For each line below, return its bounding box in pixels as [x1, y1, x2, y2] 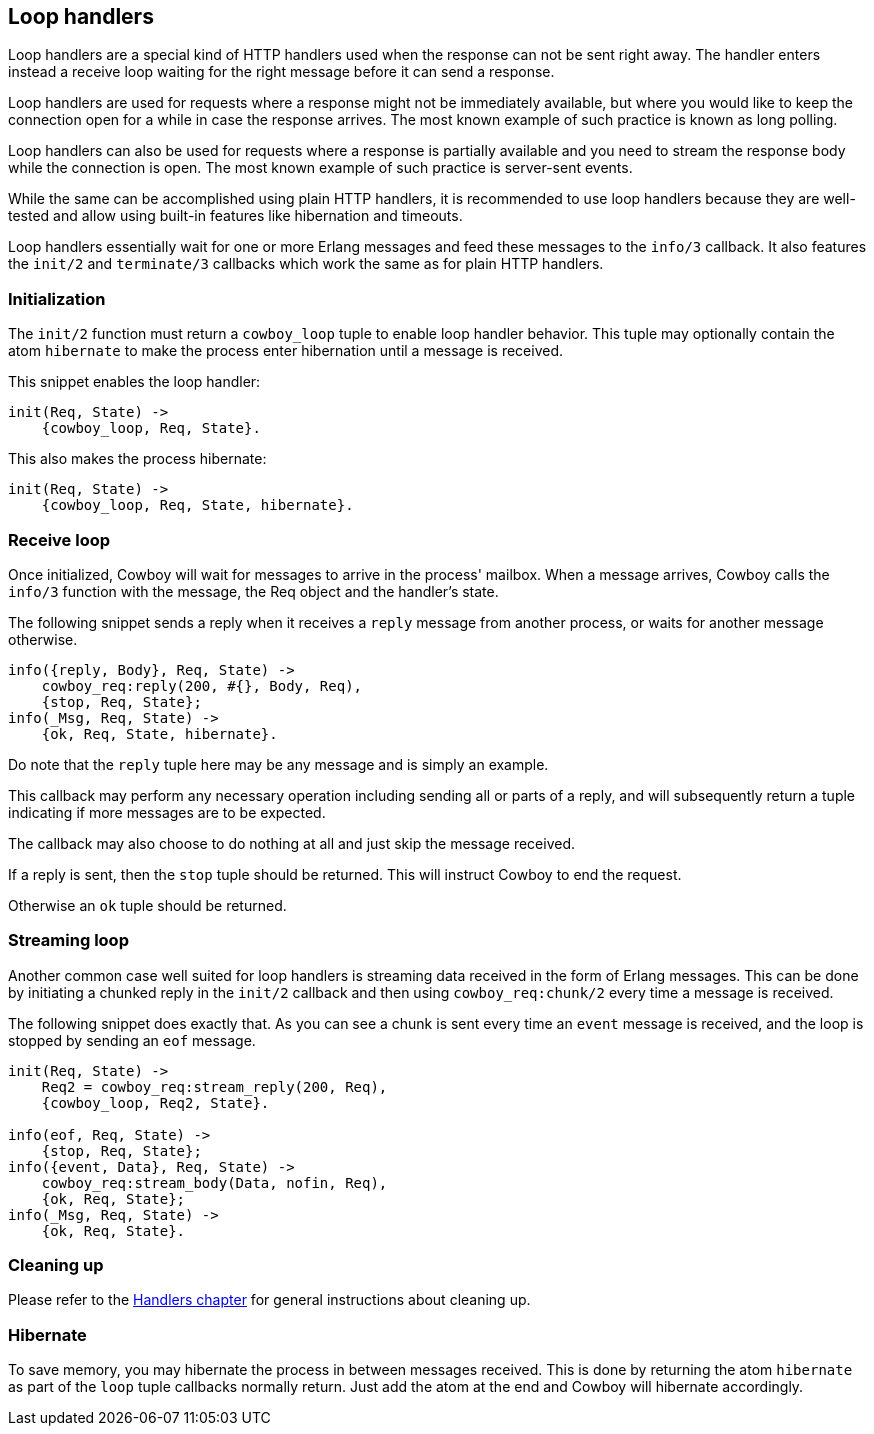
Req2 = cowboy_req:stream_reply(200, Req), [41, 1078, 388, 1095]
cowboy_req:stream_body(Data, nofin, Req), [41, 1174, 388, 1191]
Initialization [8, 288, 106, 309]
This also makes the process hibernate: [8, 450, 267, 468]
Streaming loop [8, 930, 129, 951]
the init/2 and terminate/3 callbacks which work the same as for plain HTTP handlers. [8, 255, 604, 273]
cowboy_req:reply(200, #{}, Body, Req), [41, 677, 363, 694]
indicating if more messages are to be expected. [8, 803, 326, 821]
